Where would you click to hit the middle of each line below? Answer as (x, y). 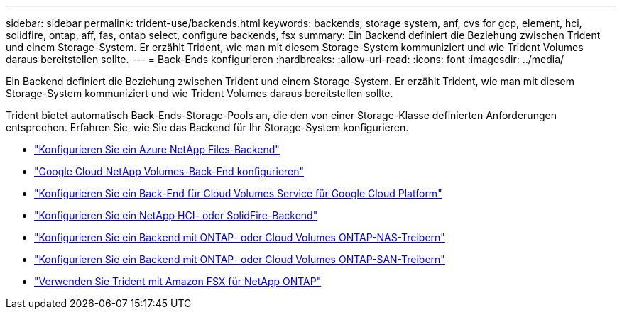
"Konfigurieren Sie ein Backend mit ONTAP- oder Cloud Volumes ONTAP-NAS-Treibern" (240, 237)
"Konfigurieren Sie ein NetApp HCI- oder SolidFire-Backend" (176, 215)
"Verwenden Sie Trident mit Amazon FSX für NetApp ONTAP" (178, 281)
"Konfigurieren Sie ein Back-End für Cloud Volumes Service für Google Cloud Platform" (238, 193)
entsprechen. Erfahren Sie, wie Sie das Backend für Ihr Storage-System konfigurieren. (207, 127)
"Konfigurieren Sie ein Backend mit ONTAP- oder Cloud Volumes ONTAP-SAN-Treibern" (240, 259)
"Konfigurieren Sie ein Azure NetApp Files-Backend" (157, 149)
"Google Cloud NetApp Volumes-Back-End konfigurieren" (169, 171)
